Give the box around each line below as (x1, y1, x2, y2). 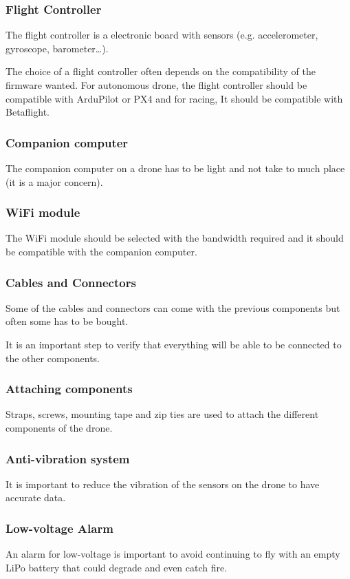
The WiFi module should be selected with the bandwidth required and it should (6, 231, 344, 245)
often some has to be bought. (6, 314, 129, 328)
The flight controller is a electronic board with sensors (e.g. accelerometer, (6, 28, 318, 42)
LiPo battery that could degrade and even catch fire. (6, 560, 228, 574)
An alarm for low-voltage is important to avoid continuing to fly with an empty (6, 547, 340, 561)
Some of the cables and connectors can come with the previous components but (6, 300, 340, 315)
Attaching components (6, 380, 133, 397)
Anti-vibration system (6, 450, 130, 467)
